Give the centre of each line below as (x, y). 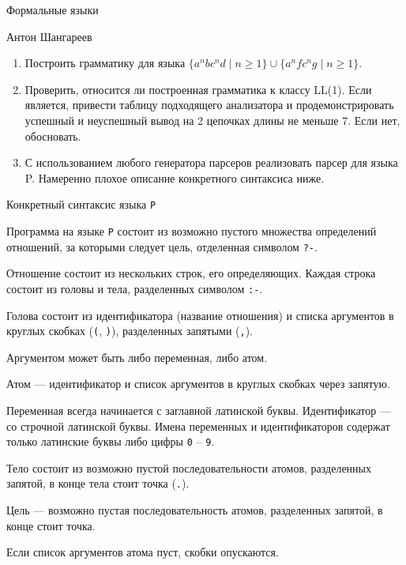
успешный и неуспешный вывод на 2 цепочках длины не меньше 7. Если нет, (212, 120)
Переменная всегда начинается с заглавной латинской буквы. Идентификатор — (199, 410)
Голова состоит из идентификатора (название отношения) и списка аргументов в (200, 315)
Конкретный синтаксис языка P (81, 204)
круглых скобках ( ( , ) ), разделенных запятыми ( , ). (130, 331)
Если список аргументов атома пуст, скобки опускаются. (143, 552)
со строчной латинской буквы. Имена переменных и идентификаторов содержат (198, 426)
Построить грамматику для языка (105, 63)
